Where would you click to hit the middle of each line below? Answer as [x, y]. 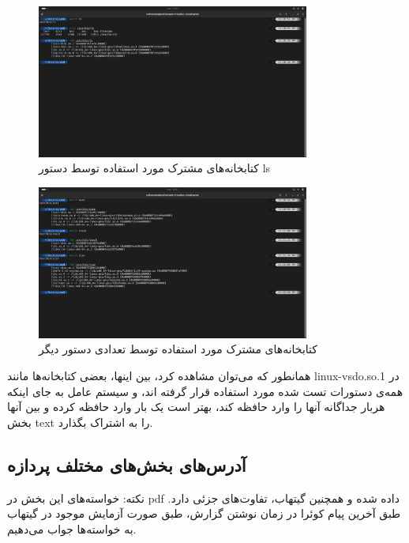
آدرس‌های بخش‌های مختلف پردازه [127, 464]
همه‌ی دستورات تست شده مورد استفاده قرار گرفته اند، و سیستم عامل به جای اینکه [205, 391]
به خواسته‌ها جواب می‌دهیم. [72, 528]
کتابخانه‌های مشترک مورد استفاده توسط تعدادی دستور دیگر [178, 349]
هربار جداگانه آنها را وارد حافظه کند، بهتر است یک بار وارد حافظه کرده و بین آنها [196, 407]
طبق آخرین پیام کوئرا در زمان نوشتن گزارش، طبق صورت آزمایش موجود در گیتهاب [204, 513]
